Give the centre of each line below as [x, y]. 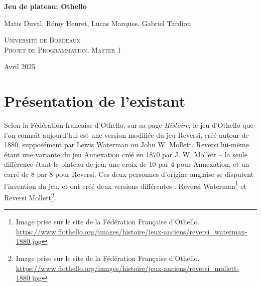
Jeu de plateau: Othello [45, 6]
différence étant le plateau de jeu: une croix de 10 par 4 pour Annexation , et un [127, 164]
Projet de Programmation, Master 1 [63, 49]
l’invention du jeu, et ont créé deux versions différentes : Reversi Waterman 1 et [125, 185]
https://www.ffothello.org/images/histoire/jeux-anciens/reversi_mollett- [127, 268]
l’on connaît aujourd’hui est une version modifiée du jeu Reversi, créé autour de [126, 134]
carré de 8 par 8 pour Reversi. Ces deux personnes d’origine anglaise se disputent [129, 174]
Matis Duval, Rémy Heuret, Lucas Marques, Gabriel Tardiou [98, 23]
